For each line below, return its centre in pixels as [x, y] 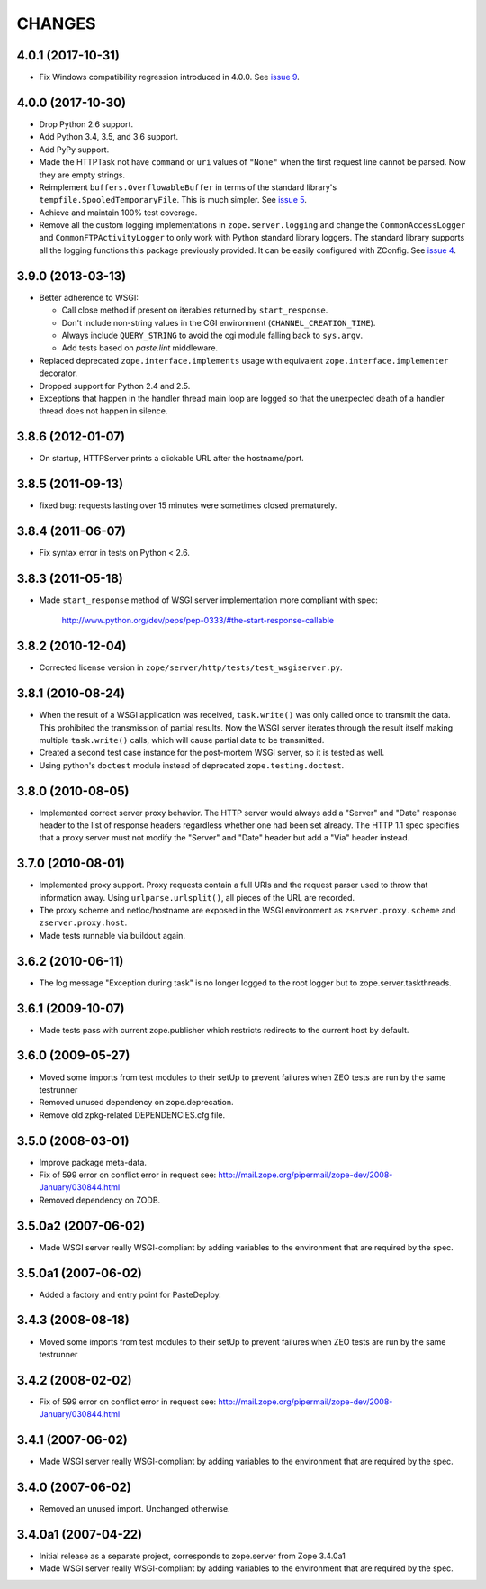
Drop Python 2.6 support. [86, 124]
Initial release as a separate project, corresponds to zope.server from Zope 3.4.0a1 [192, 1556]
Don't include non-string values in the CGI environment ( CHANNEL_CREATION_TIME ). [219, 322]
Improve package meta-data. [93, 1162]
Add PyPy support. [74, 150]
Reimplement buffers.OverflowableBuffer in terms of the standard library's [188, 187]
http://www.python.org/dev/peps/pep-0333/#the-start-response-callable [198, 621]
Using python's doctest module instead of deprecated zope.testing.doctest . [192, 765]
